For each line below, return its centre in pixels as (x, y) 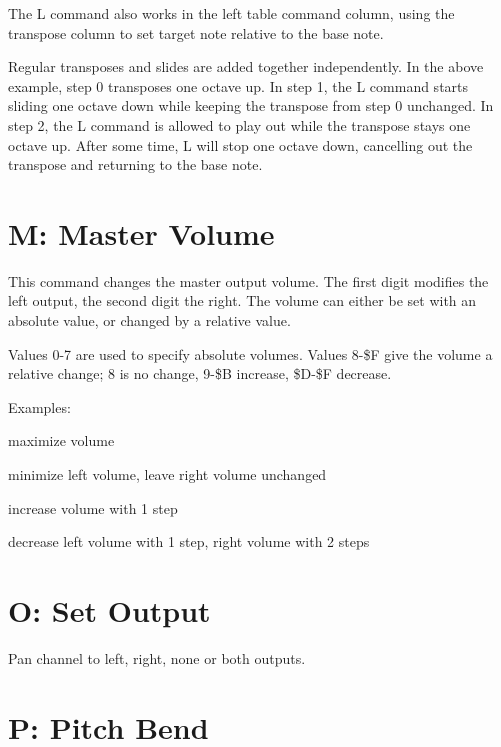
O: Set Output (109, 610)
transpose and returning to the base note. (135, 164)
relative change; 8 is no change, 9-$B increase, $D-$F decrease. (200, 373)
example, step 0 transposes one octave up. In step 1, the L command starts (238, 85)
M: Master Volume (141, 232)
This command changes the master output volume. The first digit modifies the (248, 280)
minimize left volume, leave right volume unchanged (167, 474)
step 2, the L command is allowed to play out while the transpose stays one (239, 124)
